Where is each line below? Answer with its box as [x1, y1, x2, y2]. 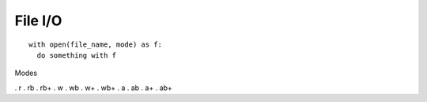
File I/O [14, 12, 62, 29]
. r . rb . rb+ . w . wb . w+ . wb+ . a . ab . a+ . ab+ [14, 83, 173, 93]
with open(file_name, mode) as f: [28, 40, 162, 49]
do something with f [36, 51, 117, 59]
